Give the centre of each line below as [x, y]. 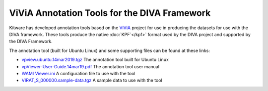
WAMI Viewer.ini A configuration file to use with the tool [78, 73]
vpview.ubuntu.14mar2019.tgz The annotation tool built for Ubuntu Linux [95, 60]
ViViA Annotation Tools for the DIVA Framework [110, 13]
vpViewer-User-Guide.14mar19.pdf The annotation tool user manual [91, 66]
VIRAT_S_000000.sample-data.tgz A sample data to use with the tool [92, 80]
